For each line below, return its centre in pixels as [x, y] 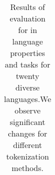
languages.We [28, 99]
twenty [27, 76]
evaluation [27, 18]
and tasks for [27, 64]
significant [27, 122]
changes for [27, 133]
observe [27, 110]
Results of [27, 7]
